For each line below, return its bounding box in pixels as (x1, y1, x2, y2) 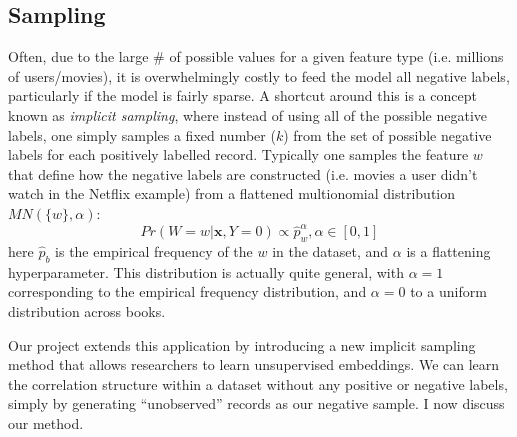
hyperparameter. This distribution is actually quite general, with (8, 261, 404, 282)
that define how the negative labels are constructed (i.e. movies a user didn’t (8, 163, 478, 184)
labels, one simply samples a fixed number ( (8, 124, 276, 145)
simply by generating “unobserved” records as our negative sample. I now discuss (8, 393, 505, 414)
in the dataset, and (272, 241, 389, 262)
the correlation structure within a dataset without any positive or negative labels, (8, 373, 508, 394)
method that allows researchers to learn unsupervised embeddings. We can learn (8, 354, 500, 375)
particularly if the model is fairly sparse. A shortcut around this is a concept (8, 85, 477, 106)
